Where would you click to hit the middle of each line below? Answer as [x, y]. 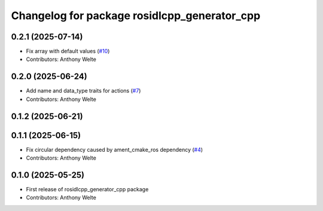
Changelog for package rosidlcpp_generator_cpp [136, 16]
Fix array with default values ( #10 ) [68, 51]
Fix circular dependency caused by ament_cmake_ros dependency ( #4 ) [115, 149]
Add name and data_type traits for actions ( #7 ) [83, 91]
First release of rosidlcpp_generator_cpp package [87, 189]
